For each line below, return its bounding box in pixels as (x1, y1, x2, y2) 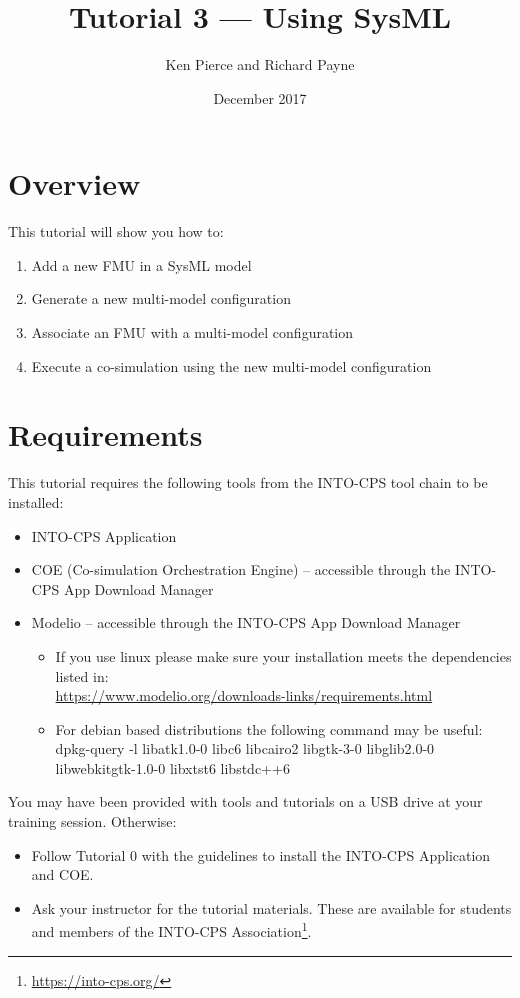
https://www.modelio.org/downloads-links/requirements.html (55, 685, 433, 706)
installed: (8, 491, 64, 512)
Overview (8, 163, 141, 204)
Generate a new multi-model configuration (31, 288, 291, 309)
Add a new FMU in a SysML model (31, 254, 252, 275)
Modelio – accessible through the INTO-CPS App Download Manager (31, 612, 461, 633)
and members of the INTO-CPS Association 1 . (31, 918, 312, 942)
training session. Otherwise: (8, 811, 177, 832)
